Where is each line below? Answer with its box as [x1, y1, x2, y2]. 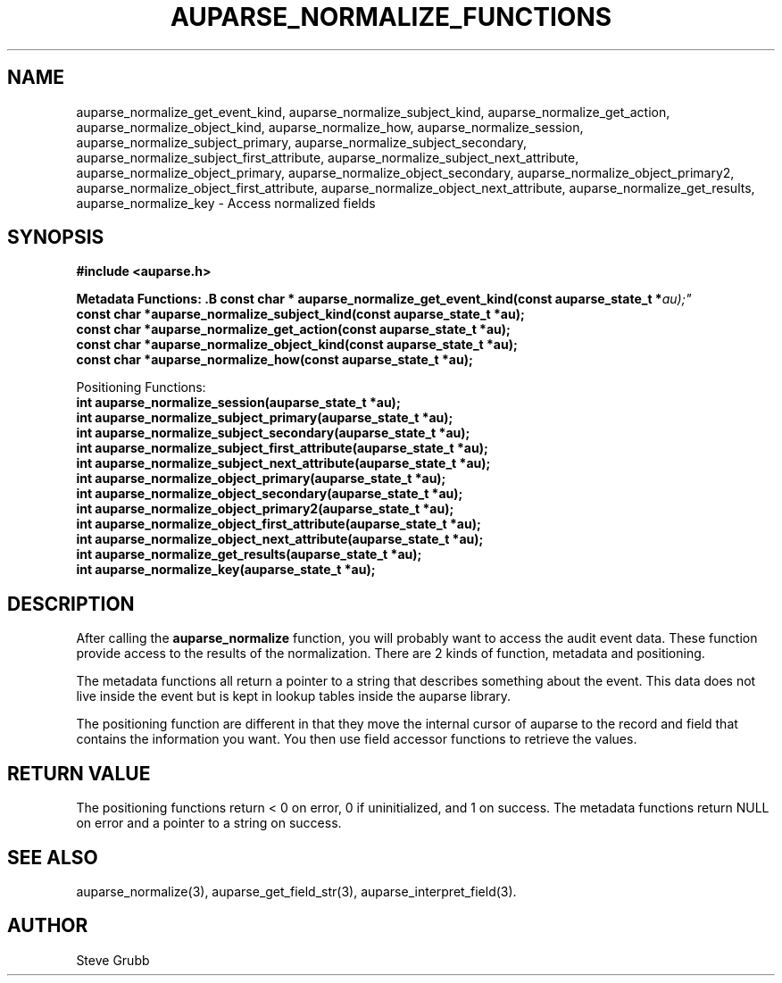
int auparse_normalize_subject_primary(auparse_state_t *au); [76, 410, 453, 426]
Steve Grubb [76, 952, 150, 968]
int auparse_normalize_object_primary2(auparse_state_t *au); [76, 501, 454, 517]
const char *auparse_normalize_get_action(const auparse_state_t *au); [76, 321, 511, 337]
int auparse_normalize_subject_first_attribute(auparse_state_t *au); [76, 440, 488, 456]
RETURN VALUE [7, 762, 151, 785]
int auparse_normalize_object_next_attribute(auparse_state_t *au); [76, 531, 484, 547]
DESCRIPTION [7, 592, 135, 615]
